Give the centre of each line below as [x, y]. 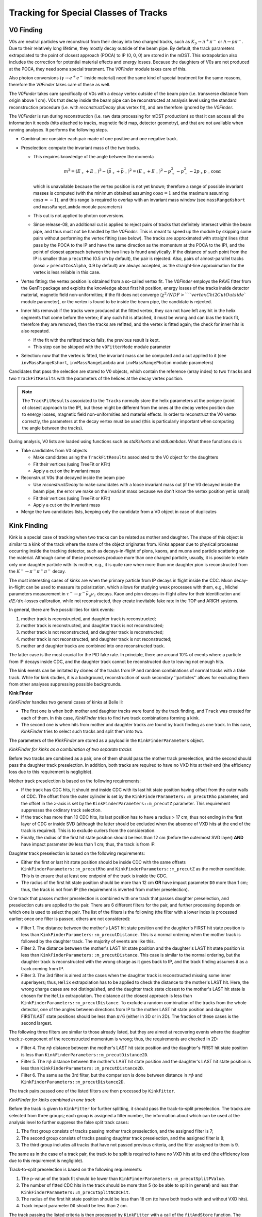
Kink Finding [28, 526]
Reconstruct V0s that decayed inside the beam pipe [73, 478]
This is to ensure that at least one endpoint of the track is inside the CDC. [94, 876]
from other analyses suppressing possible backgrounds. [65, 684]
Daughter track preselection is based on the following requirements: [77, 853]
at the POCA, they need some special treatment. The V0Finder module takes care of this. [98, 69]
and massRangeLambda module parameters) [78, 206]
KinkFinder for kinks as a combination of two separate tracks [70, 749]
